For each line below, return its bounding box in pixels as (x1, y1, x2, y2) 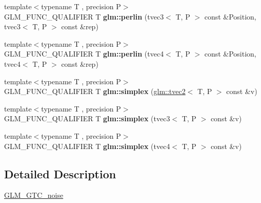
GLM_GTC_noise (4, 190, 64, 200)
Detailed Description (4, 165, 116, 181)
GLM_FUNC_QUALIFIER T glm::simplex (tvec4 (4, 140, 170, 151)
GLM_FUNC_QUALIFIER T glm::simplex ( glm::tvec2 (4, 86, 186, 97)
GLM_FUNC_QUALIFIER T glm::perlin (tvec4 (4, 48, 164, 59)
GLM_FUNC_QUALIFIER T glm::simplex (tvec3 (4, 113, 170, 124)
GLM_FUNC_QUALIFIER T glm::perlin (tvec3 (4, 11, 164, 22)
